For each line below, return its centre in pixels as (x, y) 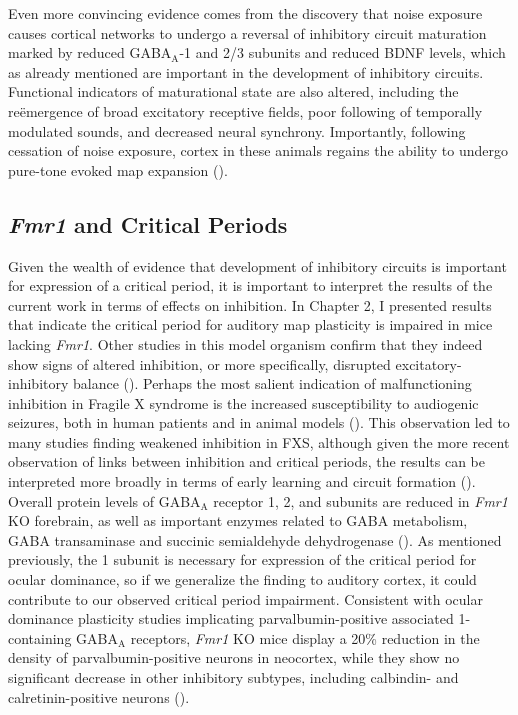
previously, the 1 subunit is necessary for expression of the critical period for (242, 559)
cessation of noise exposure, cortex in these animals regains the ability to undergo (258, 150)
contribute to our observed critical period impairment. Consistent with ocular (245, 598)
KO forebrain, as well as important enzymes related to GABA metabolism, (238, 520)
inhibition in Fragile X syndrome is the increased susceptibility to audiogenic (243, 402)
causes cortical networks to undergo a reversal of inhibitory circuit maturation (247, 32)
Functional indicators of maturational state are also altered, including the (233, 91)
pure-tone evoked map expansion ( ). (118, 169)
